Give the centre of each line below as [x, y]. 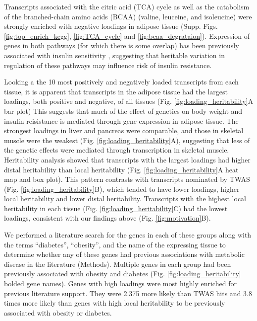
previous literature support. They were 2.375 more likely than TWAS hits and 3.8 [128, 293]
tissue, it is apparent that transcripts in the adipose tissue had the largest [116, 91]
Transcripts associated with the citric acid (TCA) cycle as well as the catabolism [127, 6]
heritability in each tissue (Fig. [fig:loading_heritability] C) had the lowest [116, 208]
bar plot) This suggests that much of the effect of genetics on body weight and [123, 111]
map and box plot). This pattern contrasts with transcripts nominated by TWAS [127, 179]
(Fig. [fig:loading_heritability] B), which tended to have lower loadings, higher [122, 189]
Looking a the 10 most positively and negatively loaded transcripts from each [121, 82]
